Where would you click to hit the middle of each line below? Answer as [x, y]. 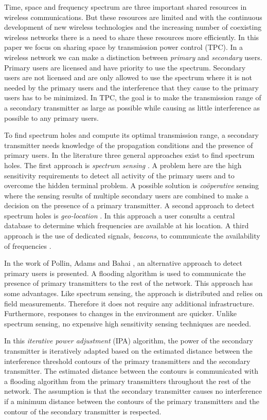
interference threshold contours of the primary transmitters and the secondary [127, 361]
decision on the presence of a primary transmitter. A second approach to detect [129, 205]
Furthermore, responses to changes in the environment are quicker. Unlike [120, 313]
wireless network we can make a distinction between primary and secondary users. [133, 57]
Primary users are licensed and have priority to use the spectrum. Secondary [125, 67]
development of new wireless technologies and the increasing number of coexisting [133, 27]
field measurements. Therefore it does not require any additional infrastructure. [129, 303]
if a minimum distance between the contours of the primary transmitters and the [132, 401]
